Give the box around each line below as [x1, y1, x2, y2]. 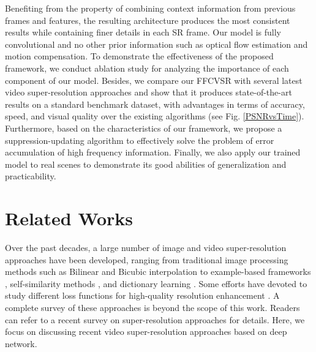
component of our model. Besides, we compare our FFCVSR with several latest [5, 73, 303, 86]
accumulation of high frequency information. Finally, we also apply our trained [5, 146, 301, 159]
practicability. [5, 170, 56, 182]
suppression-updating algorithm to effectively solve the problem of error [5, 133, 274, 146]
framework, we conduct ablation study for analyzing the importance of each [5, 61, 289, 74]
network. [5, 337, 37, 350]
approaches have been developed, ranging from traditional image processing [5, 253, 288, 266]
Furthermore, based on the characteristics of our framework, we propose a [5, 121, 282, 134]
